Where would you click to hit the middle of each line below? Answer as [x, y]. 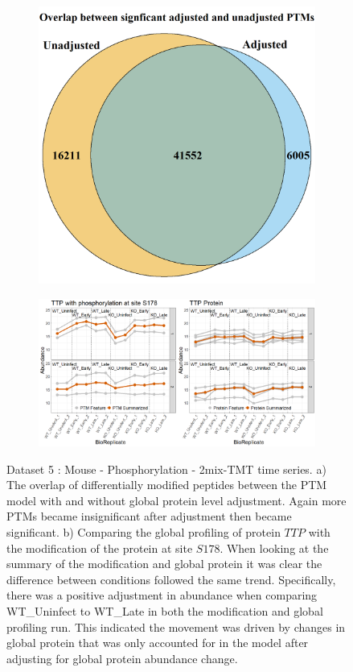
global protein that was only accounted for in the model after [158, 643]
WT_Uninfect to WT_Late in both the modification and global [165, 610]
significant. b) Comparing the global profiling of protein [144, 531]
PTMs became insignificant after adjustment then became [149, 516]
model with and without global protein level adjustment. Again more [176, 500]
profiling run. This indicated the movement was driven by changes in [176, 626]
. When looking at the [274, 548]
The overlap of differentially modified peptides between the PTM [167, 485]
